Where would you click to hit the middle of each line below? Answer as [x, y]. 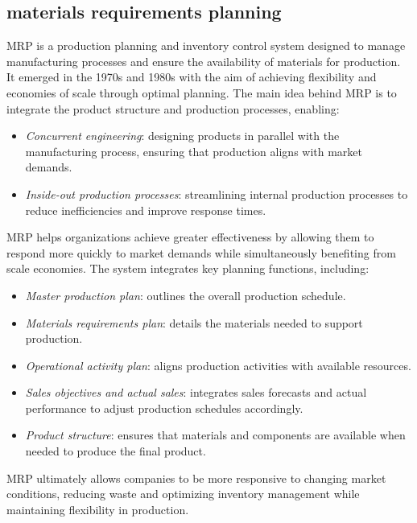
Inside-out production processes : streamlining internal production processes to [217, 194]
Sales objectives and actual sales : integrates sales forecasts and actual [196, 392]
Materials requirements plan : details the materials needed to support [194, 322]
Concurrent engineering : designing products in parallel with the [182, 136]
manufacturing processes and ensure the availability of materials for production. [204, 61]
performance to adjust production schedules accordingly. [164, 408]
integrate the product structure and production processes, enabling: [173, 108]
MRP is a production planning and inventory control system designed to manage [206, 45]
